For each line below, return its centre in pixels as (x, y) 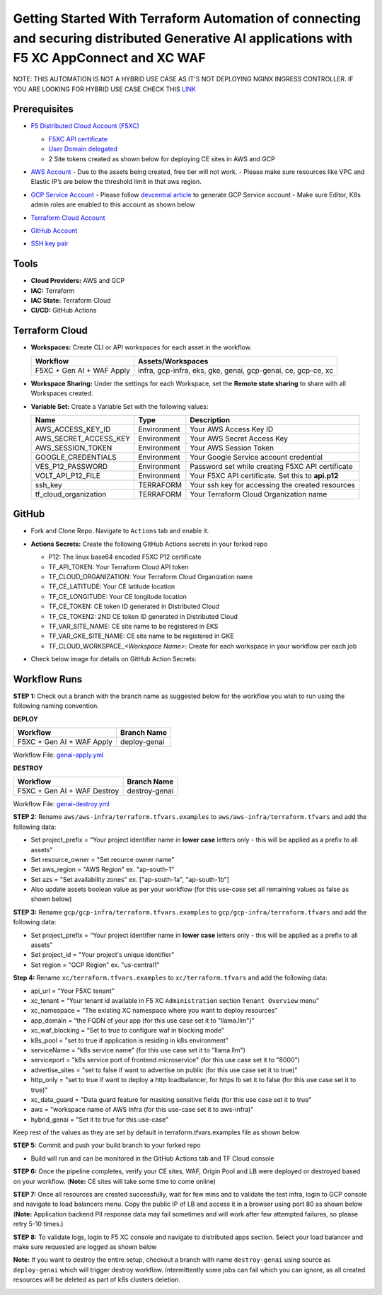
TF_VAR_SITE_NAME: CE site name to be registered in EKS (133, 626)
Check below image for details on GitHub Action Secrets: (114, 659)
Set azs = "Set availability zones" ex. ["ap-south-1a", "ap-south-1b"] (130, 879)
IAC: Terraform (53, 291)
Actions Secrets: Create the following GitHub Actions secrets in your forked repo (149, 544)
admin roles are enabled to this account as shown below (113, 204)
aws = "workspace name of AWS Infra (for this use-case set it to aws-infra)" (142, 1110)
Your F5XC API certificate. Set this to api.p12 (264, 475)
